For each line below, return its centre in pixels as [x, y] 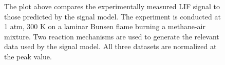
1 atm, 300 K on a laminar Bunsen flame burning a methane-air [105, 26]
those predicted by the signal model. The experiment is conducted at [113, 16]
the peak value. [28, 56]
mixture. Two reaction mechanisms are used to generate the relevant [112, 36]
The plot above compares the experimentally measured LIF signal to [112, 6]
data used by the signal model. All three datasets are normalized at [110, 46]
